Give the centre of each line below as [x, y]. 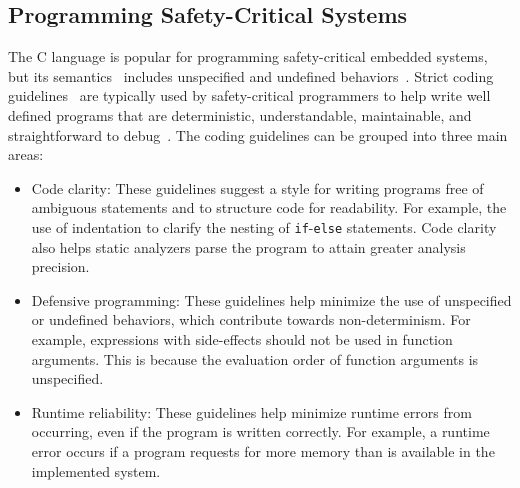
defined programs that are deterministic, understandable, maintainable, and [240, 114]
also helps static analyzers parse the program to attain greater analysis [248, 246]
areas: [26, 154]
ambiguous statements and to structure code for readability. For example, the [269, 207]
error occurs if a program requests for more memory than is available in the [263, 450]
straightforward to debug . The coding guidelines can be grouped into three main [258, 134]
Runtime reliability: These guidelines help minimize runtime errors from [251, 411]
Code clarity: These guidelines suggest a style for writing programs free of [257, 187]
